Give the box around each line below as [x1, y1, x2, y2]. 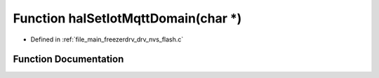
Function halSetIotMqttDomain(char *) [13, 11, 242, 26]
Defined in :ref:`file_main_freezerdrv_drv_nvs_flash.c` [30, 35, 184, 44]
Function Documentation [13, 53, 124, 65]
